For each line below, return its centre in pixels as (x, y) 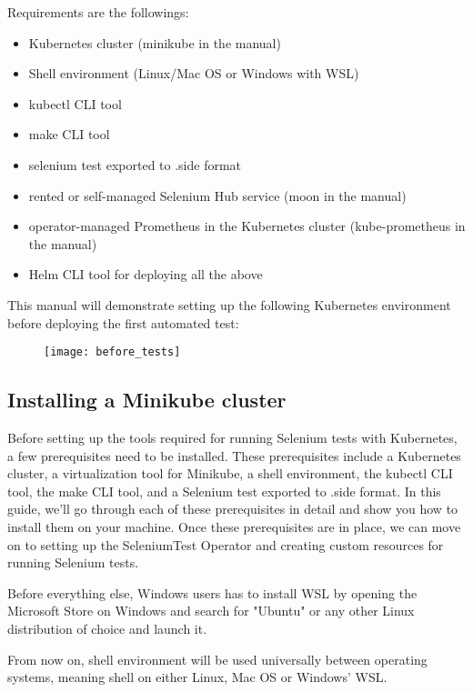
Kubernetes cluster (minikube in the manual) (155, 42)
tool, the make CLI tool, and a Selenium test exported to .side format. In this (224, 491)
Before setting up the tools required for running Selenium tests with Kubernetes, (232, 437)
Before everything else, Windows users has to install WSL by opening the (212, 592)
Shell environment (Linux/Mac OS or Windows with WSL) (194, 73)
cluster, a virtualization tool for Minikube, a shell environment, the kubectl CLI (230, 473)
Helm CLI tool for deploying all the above (146, 274)
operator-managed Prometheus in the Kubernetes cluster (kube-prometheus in (247, 226)
